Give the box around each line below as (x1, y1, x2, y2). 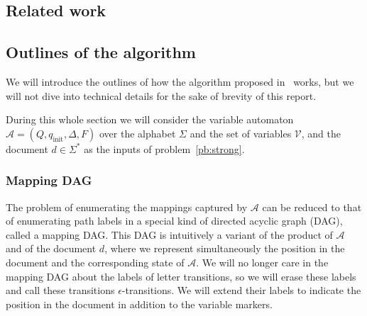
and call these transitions (6, 283, 115, 298)
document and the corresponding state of (6, 254, 185, 269)
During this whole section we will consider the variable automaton (6, 112, 294, 127)
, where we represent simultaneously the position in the (104, 241, 345, 256)
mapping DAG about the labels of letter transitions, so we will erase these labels (6, 269, 356, 283)
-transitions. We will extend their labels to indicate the (121, 283, 361, 298)
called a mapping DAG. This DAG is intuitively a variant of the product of (6, 227, 333, 242)
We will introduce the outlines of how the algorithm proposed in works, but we (6, 74, 354, 89)
